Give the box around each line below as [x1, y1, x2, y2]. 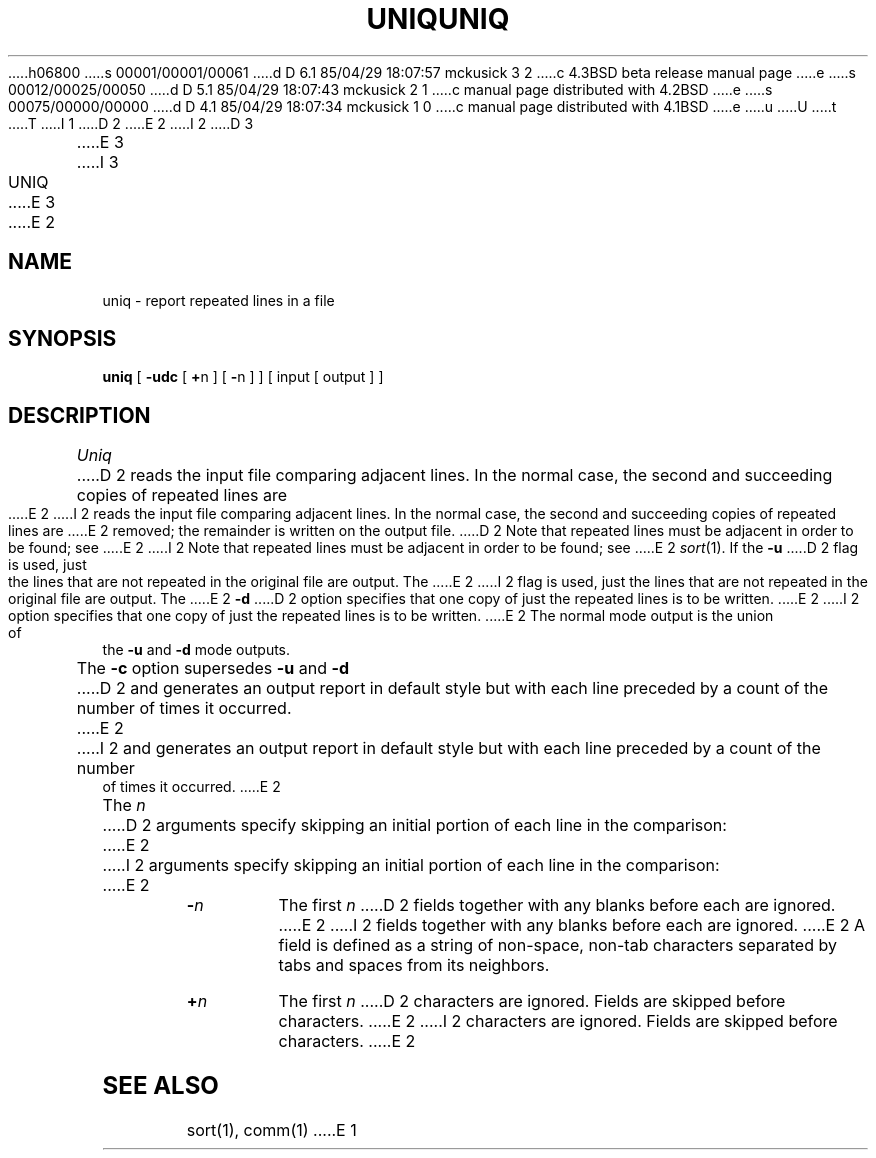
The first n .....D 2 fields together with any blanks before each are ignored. [278, 895, 836, 916]
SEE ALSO [102, 1071, 219, 1101]
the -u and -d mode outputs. [102, 641, 291, 659]
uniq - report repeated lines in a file [102, 291, 335, 309]
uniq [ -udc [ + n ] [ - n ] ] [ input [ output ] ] [102, 368, 384, 386]
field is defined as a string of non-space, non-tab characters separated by [278, 935, 837, 956]
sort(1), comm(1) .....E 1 [186, 1120, 357, 1141]
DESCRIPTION [8, 402, 151, 428]
